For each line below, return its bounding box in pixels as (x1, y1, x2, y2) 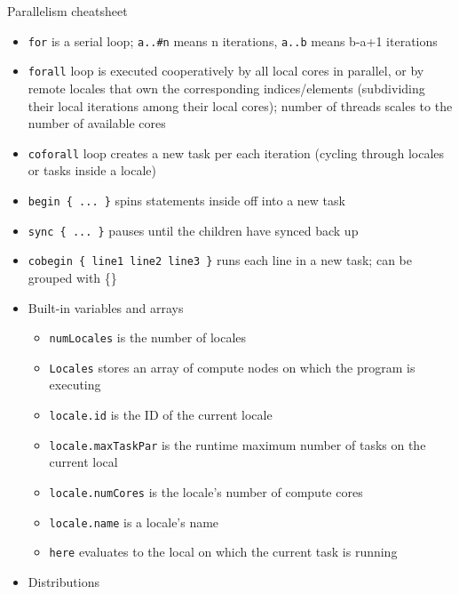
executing (49, 375, 101, 394)
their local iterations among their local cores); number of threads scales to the (28, 96, 453, 115)
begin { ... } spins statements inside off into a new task (28, 190, 345, 209)
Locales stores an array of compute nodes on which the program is (49, 357, 415, 376)
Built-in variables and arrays (28, 298, 184, 317)
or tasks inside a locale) (28, 161, 156, 180)
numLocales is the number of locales (49, 328, 247, 347)
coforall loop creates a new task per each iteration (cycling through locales (28, 143, 445, 162)
